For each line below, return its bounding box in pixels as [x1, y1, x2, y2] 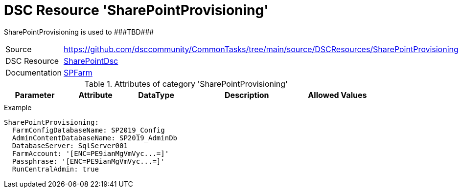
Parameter [15, 90, 55, 100]
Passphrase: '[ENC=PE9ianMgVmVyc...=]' [12, 157, 165, 165]
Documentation [5, 67, 62, 77]
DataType [138, 90, 175, 100]
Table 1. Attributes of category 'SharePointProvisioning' [84, 78, 288, 89]
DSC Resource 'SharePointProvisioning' [4, 2, 269, 19]
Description [225, 90, 269, 100]
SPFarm [64, 67, 92, 77]
